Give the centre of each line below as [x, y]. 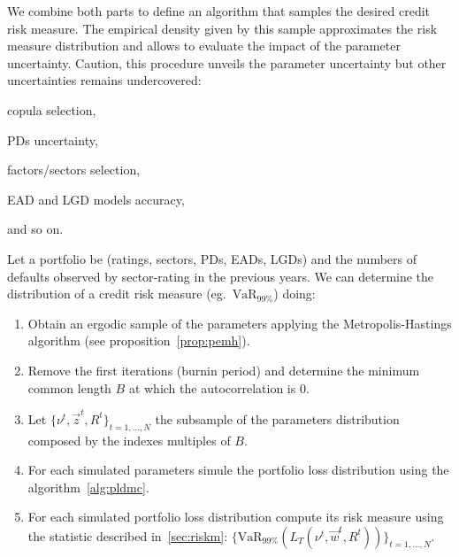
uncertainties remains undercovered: [104, 80]
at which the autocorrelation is [212, 387]
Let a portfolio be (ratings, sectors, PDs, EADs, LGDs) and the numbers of [212, 258]
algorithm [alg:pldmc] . [88, 487]
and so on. [35, 229]
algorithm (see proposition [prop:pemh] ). [139, 340]
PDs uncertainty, [53, 139]
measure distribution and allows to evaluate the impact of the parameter [204, 46]
